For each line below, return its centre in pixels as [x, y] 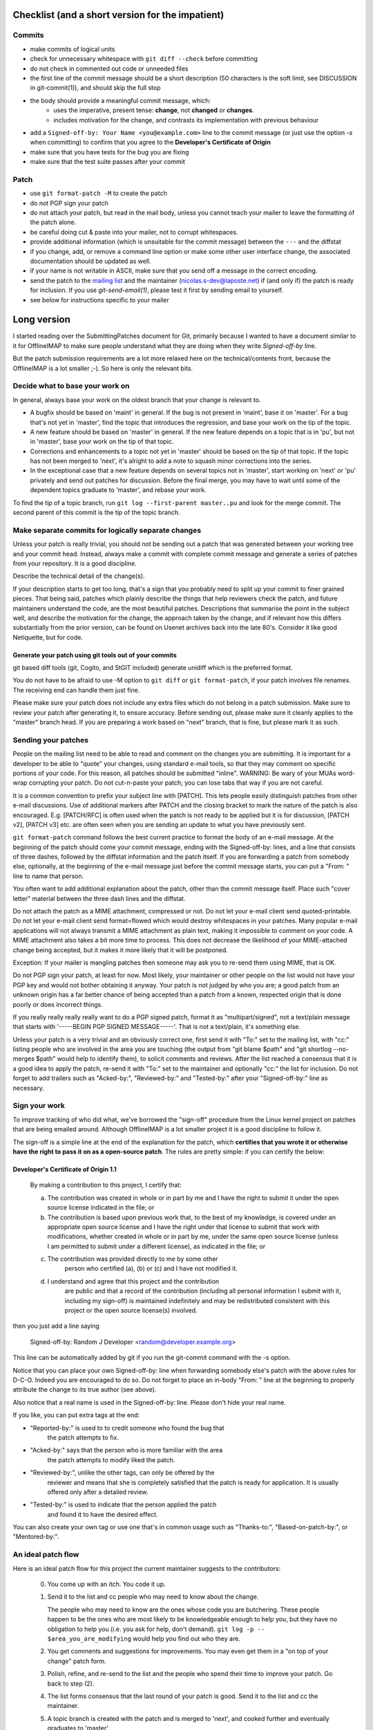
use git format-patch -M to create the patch [98, 193]
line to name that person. [48, 876]
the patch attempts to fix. [83, 1437]
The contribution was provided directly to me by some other [133, 1259]
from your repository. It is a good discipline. [75, 563]
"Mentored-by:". [36, 1537]
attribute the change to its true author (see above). [85, 1390]
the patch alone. [53, 222]
